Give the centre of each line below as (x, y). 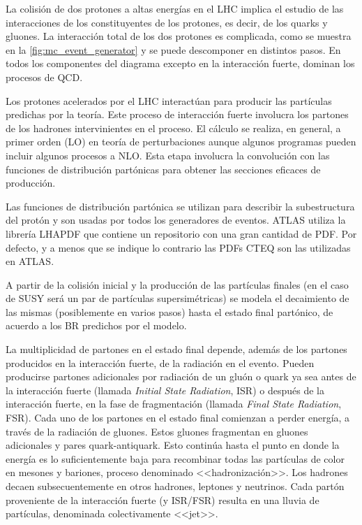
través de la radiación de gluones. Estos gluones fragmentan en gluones (157, 431)
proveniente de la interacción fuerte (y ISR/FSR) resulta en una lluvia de (163, 499)
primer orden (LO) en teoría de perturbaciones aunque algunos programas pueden (181, 142)
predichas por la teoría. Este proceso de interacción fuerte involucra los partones (177, 114)
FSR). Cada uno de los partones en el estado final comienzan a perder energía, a (178, 418)
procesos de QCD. (44, 77)
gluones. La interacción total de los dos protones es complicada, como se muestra (179, 36)
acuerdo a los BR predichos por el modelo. (96, 325)
